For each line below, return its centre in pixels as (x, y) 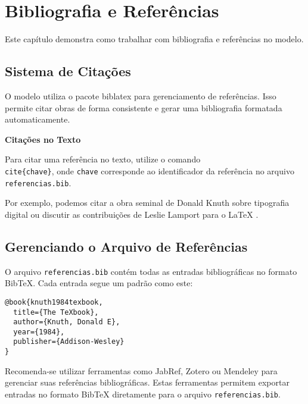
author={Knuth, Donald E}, (67, 322)
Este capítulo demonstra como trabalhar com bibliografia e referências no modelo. (154, 39)
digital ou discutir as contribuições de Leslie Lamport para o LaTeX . (132, 214)
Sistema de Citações (68, 71)
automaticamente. (38, 119)
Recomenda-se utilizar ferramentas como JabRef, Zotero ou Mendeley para (141, 370)
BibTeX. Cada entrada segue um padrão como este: (99, 283)
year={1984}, (39, 332)
